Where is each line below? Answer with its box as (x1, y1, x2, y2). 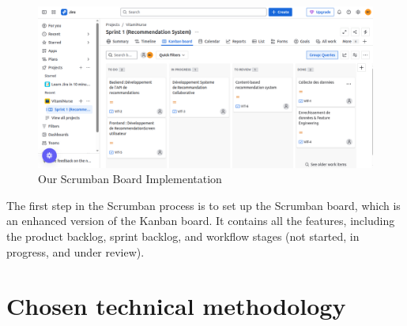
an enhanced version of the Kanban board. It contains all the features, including (6, 212, 395, 229)
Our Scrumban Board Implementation (38, 170, 222, 187)
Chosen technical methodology (6, 290, 346, 322)
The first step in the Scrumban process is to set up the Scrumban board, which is (6, 197, 401, 213)
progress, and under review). (6, 243, 145, 260)
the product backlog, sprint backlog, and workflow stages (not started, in (6, 227, 360, 244)
